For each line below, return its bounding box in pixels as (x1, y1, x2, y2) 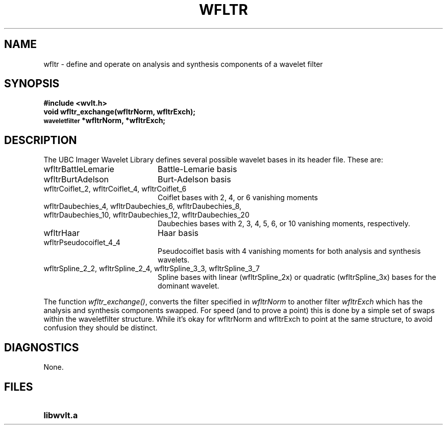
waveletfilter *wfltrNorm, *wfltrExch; (43, 116, 166, 125)
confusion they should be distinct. (43, 323, 158, 332)
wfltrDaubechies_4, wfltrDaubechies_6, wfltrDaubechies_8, (43, 202, 242, 211)
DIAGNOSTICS (4, 341, 79, 354)
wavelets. (158, 255, 190, 265)
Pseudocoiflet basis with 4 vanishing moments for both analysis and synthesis (158, 247, 421, 256)
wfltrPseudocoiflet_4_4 (43, 238, 120, 247)
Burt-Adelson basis (157, 174, 231, 185)
